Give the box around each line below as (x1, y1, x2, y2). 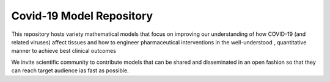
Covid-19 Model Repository (11, 9, 153, 22)
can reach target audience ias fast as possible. (11, 67, 129, 74)
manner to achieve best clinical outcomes (11, 47, 116, 55)
